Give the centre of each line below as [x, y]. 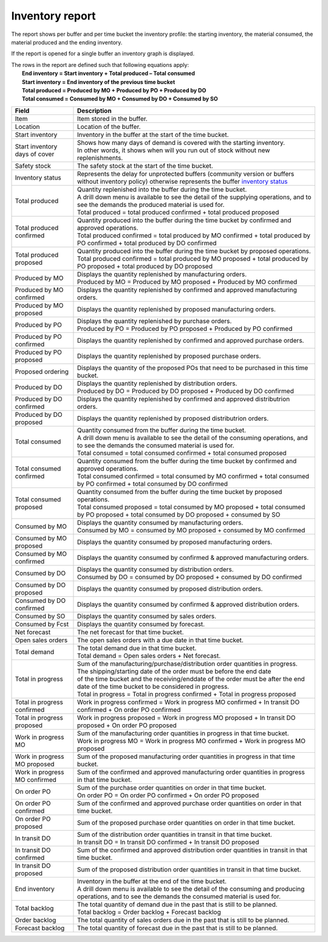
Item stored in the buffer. [112, 119]
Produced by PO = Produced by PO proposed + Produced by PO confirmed [185, 329]
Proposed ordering [42, 371]
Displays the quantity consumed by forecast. [141, 624]
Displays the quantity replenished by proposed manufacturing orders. [176, 309]
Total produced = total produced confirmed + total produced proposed [178, 212]
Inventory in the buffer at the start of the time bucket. [153, 134]
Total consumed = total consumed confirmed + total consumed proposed [182, 453]
